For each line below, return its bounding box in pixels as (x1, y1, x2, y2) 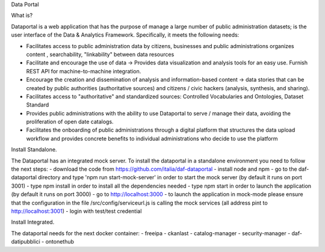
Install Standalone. (11, 146, 57, 153)
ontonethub (45, 238, 75, 245)
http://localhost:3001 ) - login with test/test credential (11, 207, 142, 215)
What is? (11, 12, 33, 19)
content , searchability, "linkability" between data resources (26, 51, 175, 58)
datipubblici (11, 238, 40, 245)
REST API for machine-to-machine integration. (26, 67, 141, 75)
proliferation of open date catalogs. (26, 118, 114, 126)
